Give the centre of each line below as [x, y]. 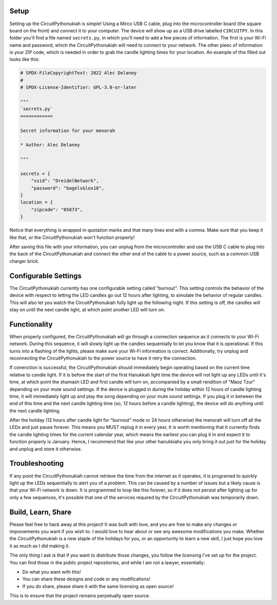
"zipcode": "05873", [57, 210]
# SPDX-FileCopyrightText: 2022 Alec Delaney [78, 73]
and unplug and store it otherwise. [46, 449]
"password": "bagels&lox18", [68, 188]
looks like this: [25, 60]
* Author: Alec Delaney [50, 145]
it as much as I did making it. [40, 546]
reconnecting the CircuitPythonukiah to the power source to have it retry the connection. [103, 358]
